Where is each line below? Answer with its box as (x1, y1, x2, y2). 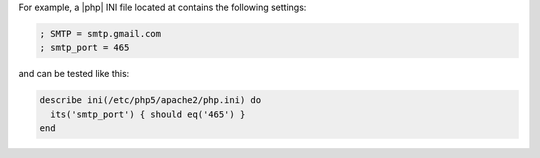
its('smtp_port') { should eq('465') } (50, 108, 246, 120)
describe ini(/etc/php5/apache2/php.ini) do (39, 95, 262, 106)
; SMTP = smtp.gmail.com (39, 28, 162, 39)
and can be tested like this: (18, 68, 130, 80)
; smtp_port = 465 (39, 42, 130, 54)
